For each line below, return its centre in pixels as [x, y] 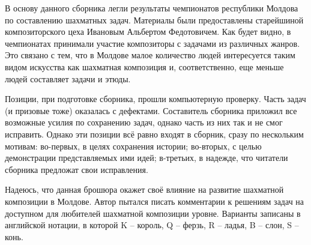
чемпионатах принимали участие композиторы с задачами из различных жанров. [152, 43]
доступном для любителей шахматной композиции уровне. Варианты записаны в [153, 213]
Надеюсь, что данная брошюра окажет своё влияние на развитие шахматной [144, 189]
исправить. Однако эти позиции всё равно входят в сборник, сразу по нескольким [154, 134]
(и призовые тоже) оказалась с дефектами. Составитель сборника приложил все [151, 110]
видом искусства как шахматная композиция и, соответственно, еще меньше [144, 66]
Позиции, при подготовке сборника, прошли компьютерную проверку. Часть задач [155, 99]
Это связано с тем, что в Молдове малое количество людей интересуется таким [150, 55]
